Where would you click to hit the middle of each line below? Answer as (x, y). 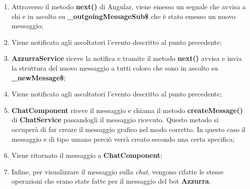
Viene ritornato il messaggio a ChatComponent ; (87, 155)
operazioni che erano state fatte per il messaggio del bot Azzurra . (111, 181)
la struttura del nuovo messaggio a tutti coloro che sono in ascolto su (115, 67)
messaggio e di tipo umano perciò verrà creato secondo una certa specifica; (123, 139)
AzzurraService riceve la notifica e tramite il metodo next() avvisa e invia (126, 58)
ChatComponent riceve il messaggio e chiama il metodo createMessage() (127, 110)
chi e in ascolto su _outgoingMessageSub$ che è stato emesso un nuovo (124, 16)
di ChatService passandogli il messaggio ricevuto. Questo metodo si (115, 120)
